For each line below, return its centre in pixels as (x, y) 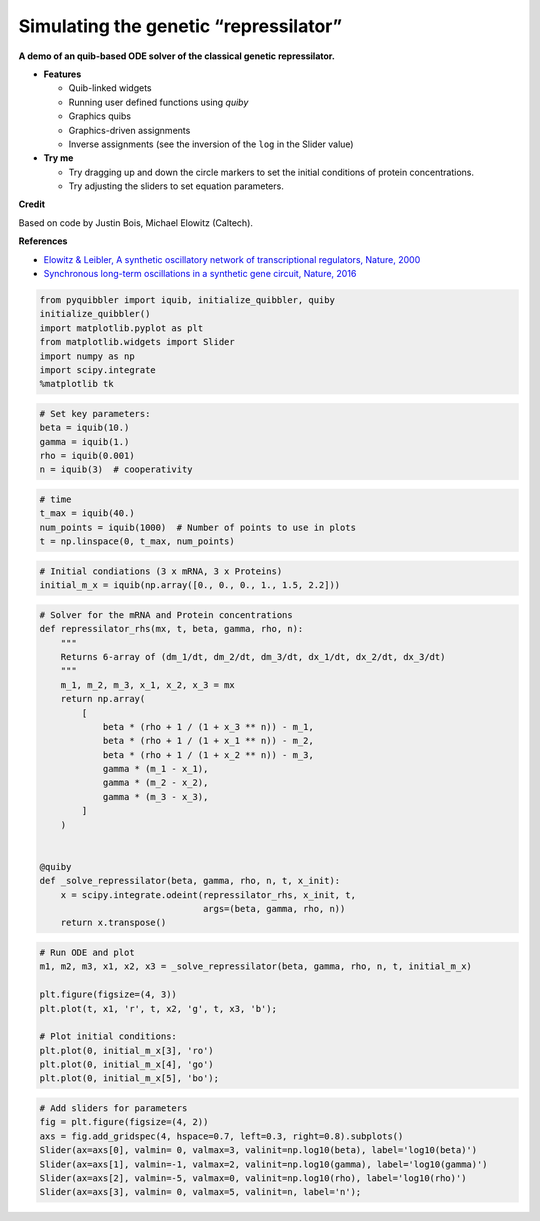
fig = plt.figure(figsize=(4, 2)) (124, 1122)
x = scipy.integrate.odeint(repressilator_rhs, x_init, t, (208, 894)
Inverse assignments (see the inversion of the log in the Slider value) (211, 144)
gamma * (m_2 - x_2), (155, 783)
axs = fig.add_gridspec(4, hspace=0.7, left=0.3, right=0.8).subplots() (221, 1136)
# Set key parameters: (95, 413)
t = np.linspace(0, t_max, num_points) (137, 541)
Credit (31, 204)
